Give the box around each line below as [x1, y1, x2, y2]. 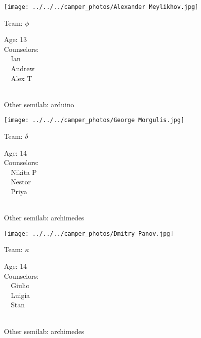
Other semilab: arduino [4, 99, 74, 109]
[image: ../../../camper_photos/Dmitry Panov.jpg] [4, 230, 174, 237]
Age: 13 [4, 34, 27, 44]
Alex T [10, 73, 32, 83]
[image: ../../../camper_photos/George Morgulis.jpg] [4, 117, 185, 124]
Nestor [10, 176, 31, 187]
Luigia [10, 290, 30, 300]
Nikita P [10, 167, 37, 177]
